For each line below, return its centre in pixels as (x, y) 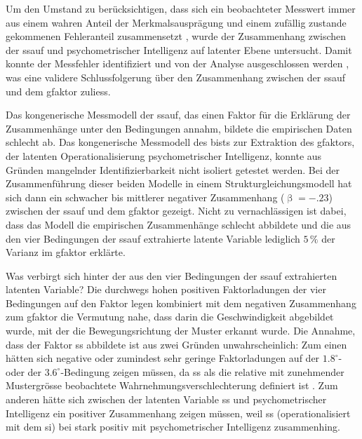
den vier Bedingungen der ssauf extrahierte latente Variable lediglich (153, 238)
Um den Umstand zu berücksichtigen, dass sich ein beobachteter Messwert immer (181, 8)
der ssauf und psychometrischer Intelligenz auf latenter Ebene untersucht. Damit (179, 49)
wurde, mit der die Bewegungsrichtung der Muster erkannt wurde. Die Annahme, (181, 331)
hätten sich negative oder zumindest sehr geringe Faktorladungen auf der (163, 358)
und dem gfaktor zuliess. (58, 91)
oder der (24, 371)
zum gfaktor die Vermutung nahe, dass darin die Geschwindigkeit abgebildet (170, 317)
